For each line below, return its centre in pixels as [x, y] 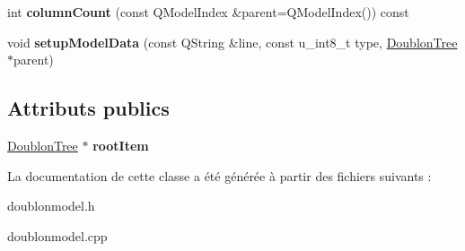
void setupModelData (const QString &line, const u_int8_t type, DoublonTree [232, 42]
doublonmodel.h [51, 206]
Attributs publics [88, 108]
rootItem [121, 145]
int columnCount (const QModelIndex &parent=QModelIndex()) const [208, 12]
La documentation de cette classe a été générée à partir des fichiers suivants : [219, 175]
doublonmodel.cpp [57, 235]
